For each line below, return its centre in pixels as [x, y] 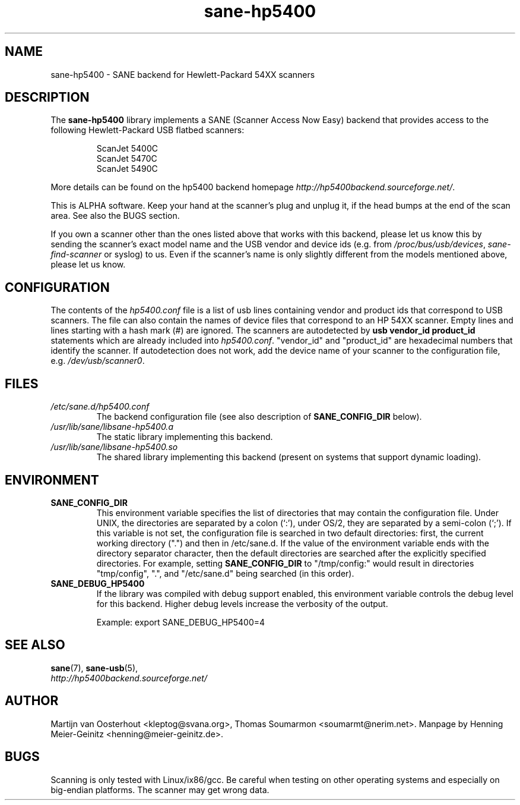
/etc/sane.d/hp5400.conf [100, 407]
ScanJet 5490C [127, 169]
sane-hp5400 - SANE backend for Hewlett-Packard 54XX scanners [183, 74]
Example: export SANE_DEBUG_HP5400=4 [181, 622]
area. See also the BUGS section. [115, 216]
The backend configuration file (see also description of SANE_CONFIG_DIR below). [259, 417]
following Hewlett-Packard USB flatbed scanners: [148, 130]
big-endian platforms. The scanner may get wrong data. [160, 790]
